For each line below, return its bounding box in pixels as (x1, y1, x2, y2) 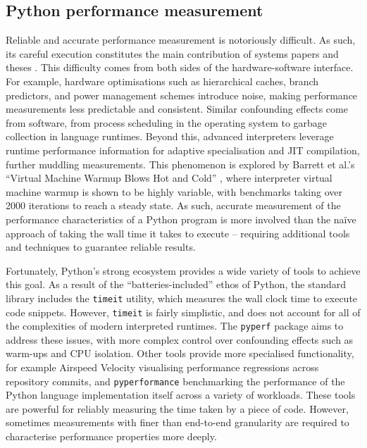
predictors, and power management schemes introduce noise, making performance (6, 87, 358, 102)
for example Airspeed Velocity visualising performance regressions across (6, 360, 319, 375)
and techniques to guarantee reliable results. (6, 239, 196, 254)
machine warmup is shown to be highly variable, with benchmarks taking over (6, 184, 342, 199)
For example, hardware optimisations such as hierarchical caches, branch (6, 73, 319, 88)
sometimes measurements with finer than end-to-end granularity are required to (6, 415, 349, 430)
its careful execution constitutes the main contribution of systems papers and (6, 46, 339, 61)
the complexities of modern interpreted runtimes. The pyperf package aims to (6, 318, 344, 333)
